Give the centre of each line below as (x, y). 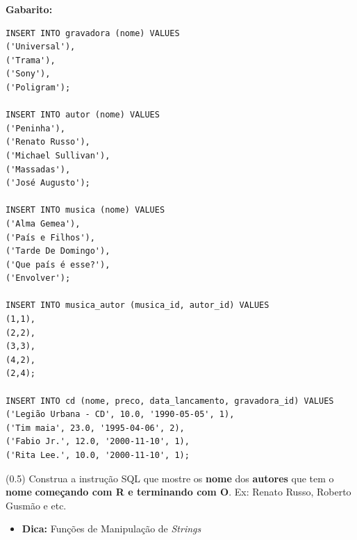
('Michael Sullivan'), (58, 155)
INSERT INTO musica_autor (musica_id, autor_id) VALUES (138, 305)
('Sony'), (28, 74)
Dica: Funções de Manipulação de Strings (111, 529)
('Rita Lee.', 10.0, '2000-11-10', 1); (98, 455)
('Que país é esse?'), (58, 264)
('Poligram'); (38, 87)
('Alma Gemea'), (43, 223)
